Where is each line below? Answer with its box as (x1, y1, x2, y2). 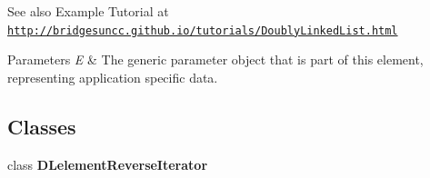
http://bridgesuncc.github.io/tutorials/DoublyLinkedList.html (7, 24, 398, 37)
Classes (7, 112, 76, 140)
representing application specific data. (7, 67, 218, 86)
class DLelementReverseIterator (7, 154, 208, 173)
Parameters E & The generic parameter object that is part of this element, (7, 50, 424, 69)
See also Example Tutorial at (7, 2, 169, 20)
